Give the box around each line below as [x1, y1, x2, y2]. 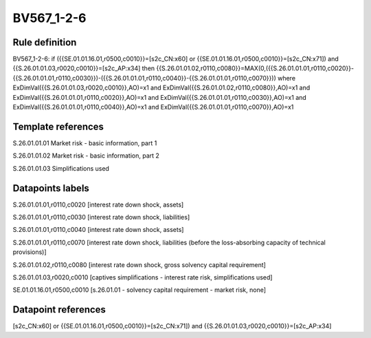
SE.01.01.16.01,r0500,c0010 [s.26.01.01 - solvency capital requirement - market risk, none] [12, 286, 267, 294]
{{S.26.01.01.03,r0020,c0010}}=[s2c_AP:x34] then [12, 64, 155, 72]
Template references [12, 120, 104, 132]
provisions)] [12, 248, 47, 256]
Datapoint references [12, 304, 106, 316]
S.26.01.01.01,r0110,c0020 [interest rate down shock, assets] [12, 200, 184, 209]
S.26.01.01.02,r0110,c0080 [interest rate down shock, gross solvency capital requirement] [12, 260, 266, 268]
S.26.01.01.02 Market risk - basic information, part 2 [12, 151, 159, 160]
